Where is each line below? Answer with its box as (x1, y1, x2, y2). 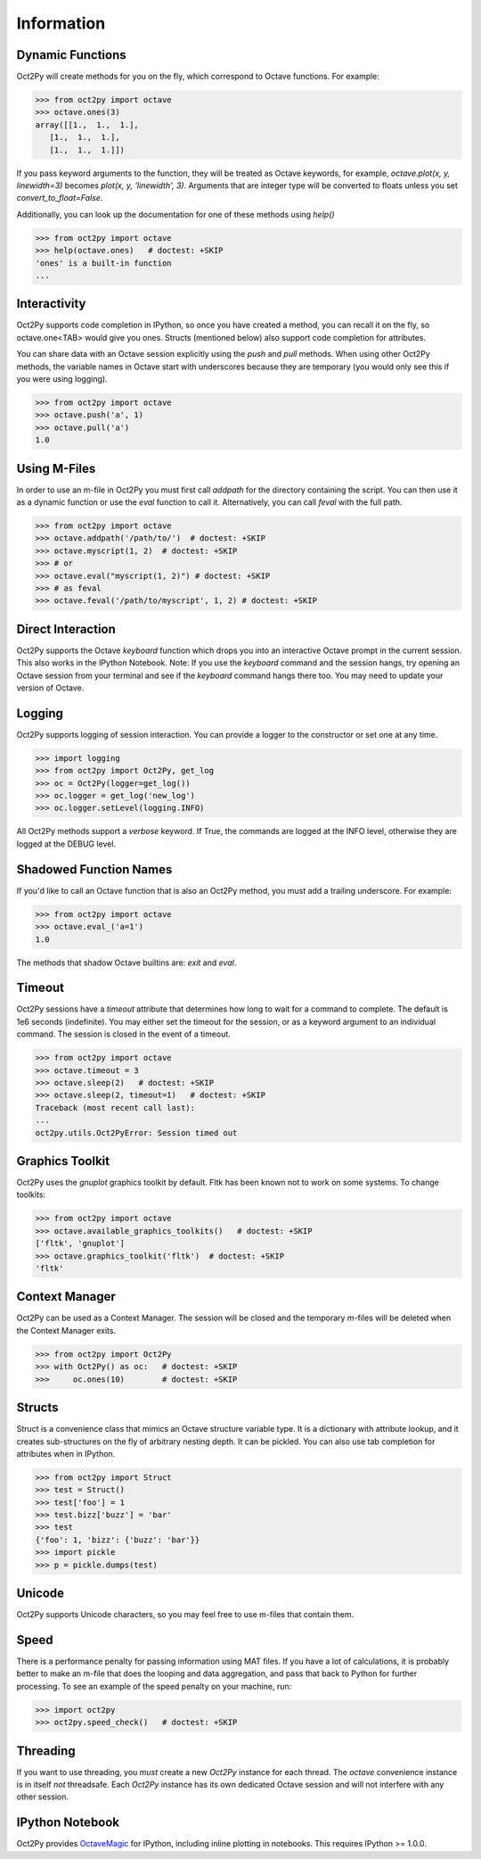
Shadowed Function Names (16, 862, 173, 877)
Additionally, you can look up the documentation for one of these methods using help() (16, 209, 335, 219)
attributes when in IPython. (16, 1448, 116, 1458)
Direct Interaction (16, 621, 116, 637)
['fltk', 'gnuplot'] (35, 1238, 125, 1249)
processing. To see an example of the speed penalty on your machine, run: (16, 1681, 292, 1691)
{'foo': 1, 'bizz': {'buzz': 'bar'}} (35, 1534, 200, 1545)
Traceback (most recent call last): (35, 1103, 196, 1112)
